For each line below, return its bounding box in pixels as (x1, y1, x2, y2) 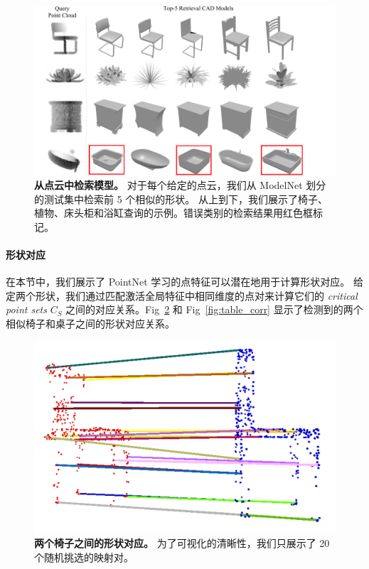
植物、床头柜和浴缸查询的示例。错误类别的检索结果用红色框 (34, 205, 313, 220)
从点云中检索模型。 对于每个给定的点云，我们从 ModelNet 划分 (34, 178, 326, 193)
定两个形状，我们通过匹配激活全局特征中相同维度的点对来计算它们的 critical (6, 288, 358, 303)
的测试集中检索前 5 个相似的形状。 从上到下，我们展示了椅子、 (34, 191, 328, 206)
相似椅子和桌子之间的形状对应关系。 (6, 316, 175, 331)
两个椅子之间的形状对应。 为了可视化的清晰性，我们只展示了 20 (34, 536, 330, 551)
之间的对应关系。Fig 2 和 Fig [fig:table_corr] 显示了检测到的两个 (65, 302, 363, 317)
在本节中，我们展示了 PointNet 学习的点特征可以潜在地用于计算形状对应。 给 (6, 274, 364, 289)
